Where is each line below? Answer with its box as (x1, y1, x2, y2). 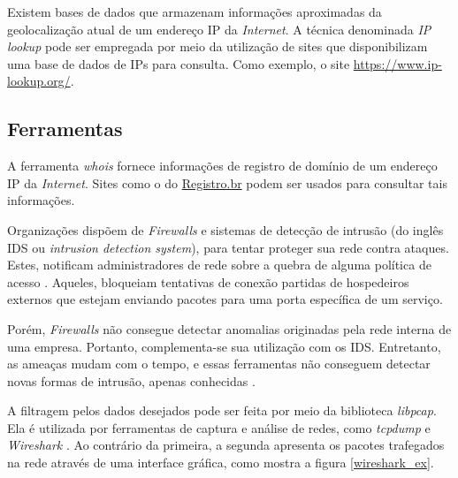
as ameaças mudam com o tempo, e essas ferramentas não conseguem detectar (7, 354, 431, 373)
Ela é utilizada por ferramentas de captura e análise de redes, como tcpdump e (7, 418, 431, 436)
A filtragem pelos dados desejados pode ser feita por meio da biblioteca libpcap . (7, 401, 437, 420)
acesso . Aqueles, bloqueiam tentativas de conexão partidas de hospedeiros (7, 272, 409, 291)
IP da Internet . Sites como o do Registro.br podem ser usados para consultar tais (7, 173, 447, 192)
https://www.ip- (353, 54, 442, 72)
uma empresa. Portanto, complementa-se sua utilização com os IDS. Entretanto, (7, 337, 441, 355)
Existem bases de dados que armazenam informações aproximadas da (7, 3, 382, 20)
